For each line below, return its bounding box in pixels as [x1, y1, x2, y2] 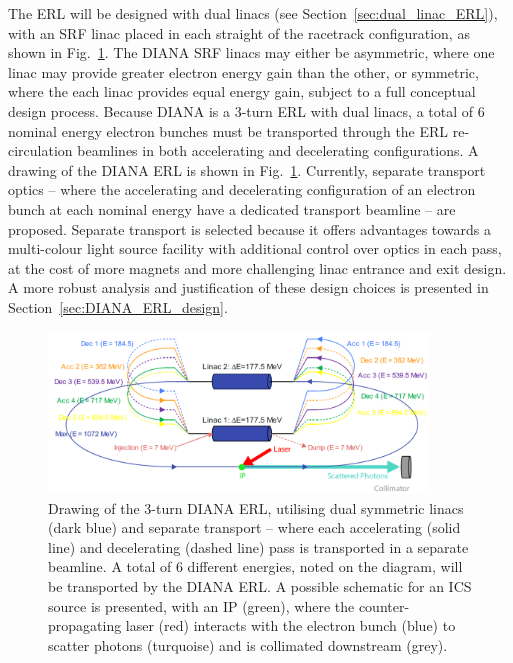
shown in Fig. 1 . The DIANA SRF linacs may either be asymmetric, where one [8, 42, 495, 63]
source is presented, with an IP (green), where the [48, 595, 355, 616]
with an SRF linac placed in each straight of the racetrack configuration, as [8, 22, 470, 43]
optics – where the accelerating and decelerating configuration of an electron [8, 179, 476, 200]
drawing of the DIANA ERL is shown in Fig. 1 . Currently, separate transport [8, 159, 486, 180]
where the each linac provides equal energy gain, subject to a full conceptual [8, 81, 476, 102]
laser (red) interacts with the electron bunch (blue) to [125, 615, 456, 636]
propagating [48, 615, 122, 636]
